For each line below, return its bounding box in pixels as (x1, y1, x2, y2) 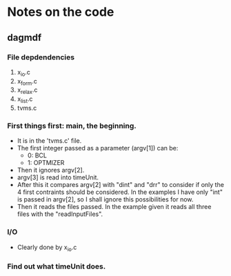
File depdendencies (7, 52, 74, 62)
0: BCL (27, 151, 47, 159)
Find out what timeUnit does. (7, 262, 106, 271)
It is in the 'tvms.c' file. (17, 137, 82, 145)
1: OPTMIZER (27, 159, 65, 167)
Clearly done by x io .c (17, 243, 77, 253)
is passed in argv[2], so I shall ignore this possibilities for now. (17, 195, 194, 204)
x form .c (17, 77, 38, 87)
